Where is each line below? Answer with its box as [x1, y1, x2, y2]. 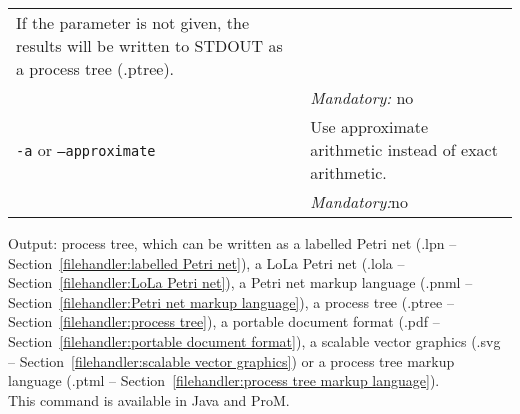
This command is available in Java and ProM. [8, 389, 290, 410]
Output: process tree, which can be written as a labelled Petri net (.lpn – [8, 233, 457, 253]
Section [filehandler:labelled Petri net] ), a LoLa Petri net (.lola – [8, 252, 405, 273]
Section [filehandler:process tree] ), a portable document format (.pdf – [8, 311, 440, 332]
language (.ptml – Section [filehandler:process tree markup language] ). [8, 370, 440, 391]
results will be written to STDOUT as [16, 34, 283, 57]
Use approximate [310, 115, 429, 138]
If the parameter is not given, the [16, 11, 250, 34]
